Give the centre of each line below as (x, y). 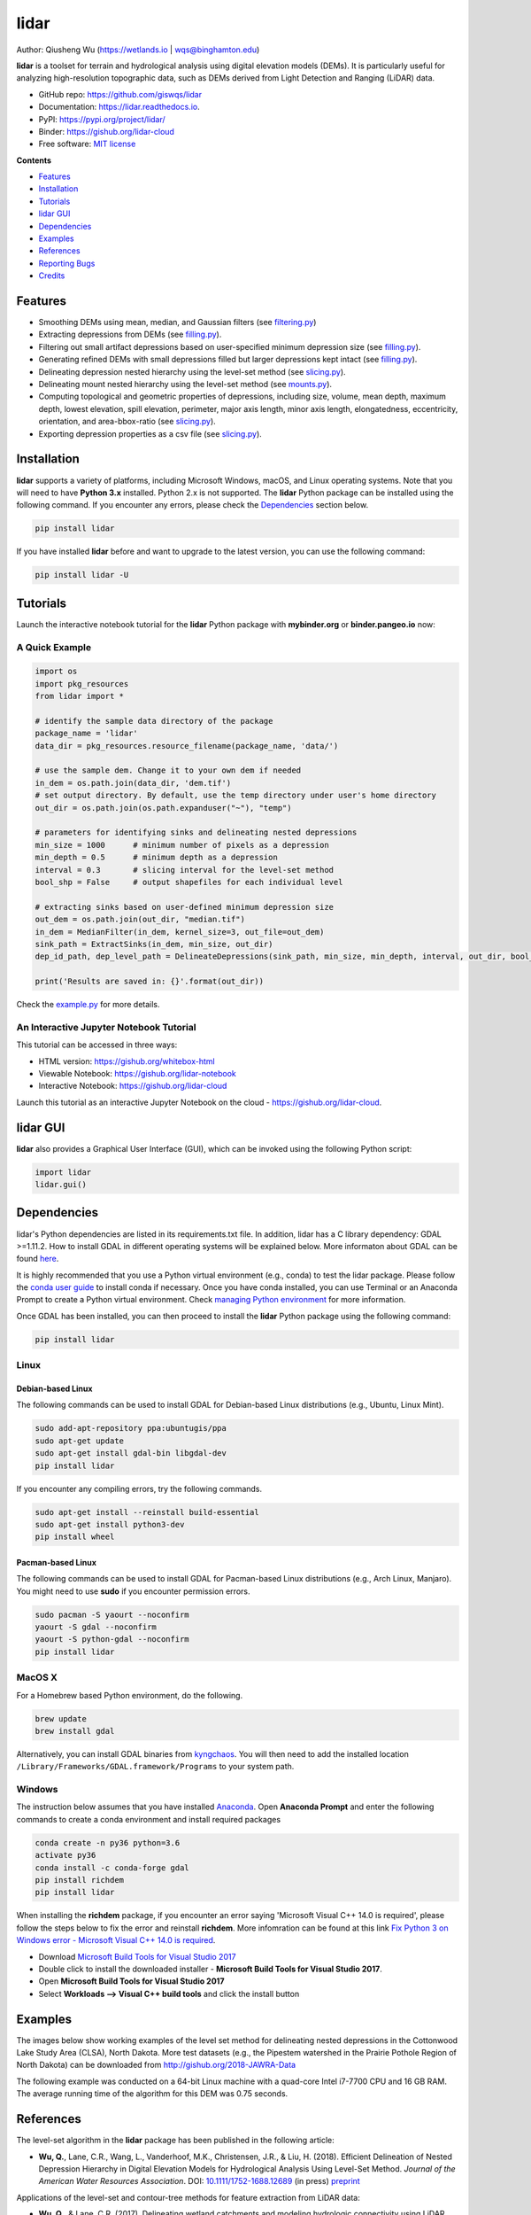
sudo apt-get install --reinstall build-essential (147, 1512)
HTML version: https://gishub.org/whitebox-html (127, 1061)
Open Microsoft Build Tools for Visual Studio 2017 (131, 1981)
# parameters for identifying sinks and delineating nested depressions (196, 832)
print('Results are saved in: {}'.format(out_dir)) (150, 982)
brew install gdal (75, 1731)
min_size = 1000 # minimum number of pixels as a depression (182, 845)
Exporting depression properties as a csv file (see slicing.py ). (150, 433)
